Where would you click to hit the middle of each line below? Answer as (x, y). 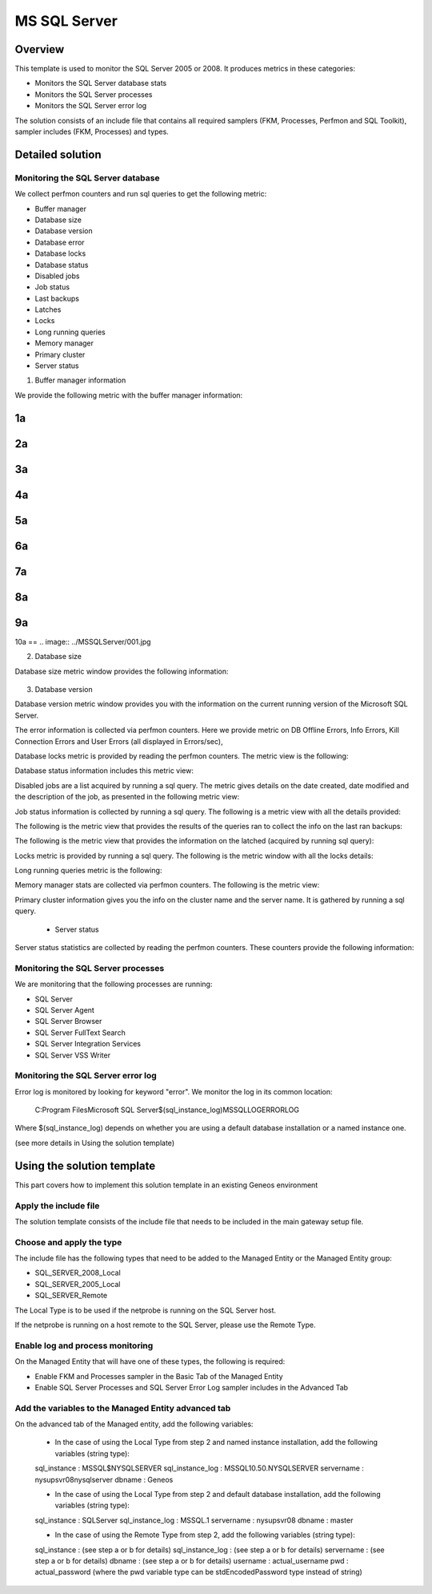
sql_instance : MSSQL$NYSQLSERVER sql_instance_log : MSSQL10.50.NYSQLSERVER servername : (199, 1468)
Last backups (57, 298)
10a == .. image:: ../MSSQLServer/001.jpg (83, 641)
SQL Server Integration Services (88, 1044)
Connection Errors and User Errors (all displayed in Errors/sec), (119, 741)
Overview (40, 49)
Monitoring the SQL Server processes (90, 968)
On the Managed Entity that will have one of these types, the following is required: (150, 1361)
